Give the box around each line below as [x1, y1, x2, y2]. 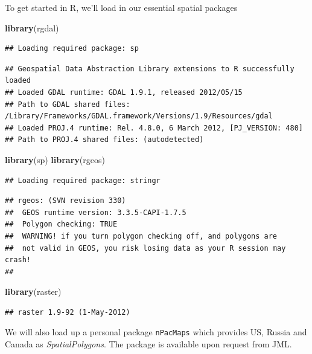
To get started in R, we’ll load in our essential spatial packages [5, 1, 238, 13]
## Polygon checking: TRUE [5, 220, 118, 229]
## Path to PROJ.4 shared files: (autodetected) [5, 135, 204, 144]
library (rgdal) [5, 21, 59, 34]
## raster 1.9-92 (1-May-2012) [5, 307, 130, 317]
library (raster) [5, 285, 62, 298]
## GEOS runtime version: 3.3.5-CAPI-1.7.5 [5, 208, 186, 217]
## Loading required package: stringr [5, 176, 161, 185]
